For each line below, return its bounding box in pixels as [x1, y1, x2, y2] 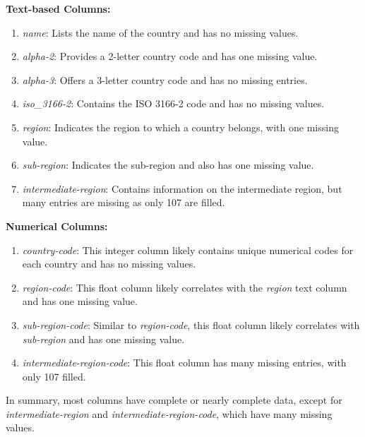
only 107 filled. [22, 369, 86, 383]
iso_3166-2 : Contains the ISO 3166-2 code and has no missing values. [22, 96, 325, 111]
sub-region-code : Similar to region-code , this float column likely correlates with [22, 317, 360, 332]
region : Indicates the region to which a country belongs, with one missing [22, 119, 339, 134]
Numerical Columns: [6, 218, 108, 233]
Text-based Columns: [6, 1, 111, 16]
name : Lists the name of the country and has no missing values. [22, 25, 299, 40]
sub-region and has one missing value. [22, 331, 185, 346]
